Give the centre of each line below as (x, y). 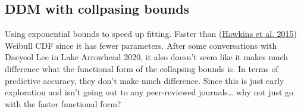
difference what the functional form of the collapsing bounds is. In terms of (142, 68)
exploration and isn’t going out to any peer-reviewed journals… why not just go (149, 92)
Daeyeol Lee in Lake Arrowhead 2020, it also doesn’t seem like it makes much (147, 57)
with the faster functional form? (63, 103)
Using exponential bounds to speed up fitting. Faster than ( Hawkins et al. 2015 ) (151, 34)
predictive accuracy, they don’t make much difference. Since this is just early (145, 80)
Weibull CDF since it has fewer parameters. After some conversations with (141, 45)
